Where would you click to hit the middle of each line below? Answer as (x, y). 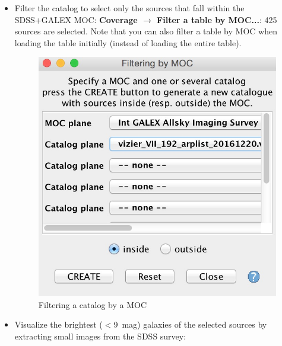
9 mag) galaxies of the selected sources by (190, 324)
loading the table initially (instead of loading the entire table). (128, 42)
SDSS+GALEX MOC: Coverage (76, 19)
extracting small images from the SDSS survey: (100, 336)
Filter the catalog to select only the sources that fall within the (129, 8)
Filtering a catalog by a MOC (93, 304)
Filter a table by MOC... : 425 (217, 19)
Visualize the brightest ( (58, 324)
